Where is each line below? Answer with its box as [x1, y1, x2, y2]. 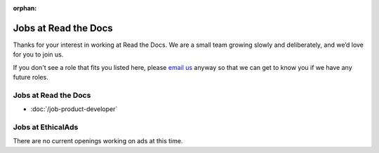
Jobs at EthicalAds [13, 122, 79, 132]
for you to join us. [13, 50, 64, 59]
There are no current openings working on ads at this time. [13, 137, 183, 145]
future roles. [13, 73, 48, 82]
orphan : [13, 4, 37, 12]
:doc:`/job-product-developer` [30, 105, 118, 113]
